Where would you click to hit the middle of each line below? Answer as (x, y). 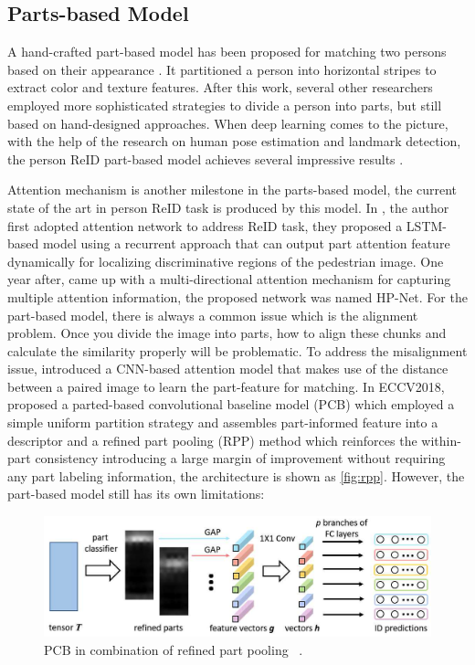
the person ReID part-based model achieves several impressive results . (206, 158)
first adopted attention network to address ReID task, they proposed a (205, 225)
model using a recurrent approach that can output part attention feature (246, 243)
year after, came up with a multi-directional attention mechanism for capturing (229, 279)
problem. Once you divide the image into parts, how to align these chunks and (227, 333)
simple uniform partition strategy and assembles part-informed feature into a (223, 422)
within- (441, 440)
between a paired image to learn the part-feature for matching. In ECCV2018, (226, 386)
